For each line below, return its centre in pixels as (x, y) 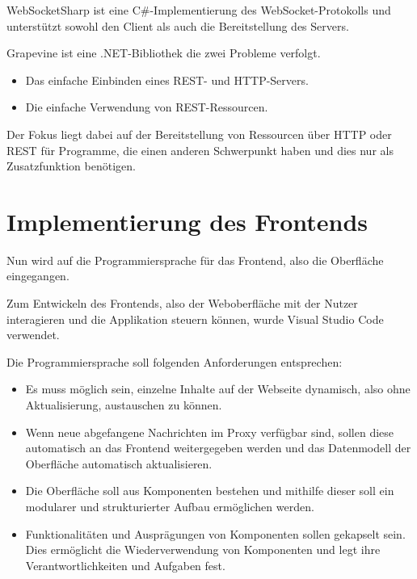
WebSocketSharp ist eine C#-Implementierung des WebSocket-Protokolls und (199, 10)
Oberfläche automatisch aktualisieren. (119, 463)
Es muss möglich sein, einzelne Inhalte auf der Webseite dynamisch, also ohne (218, 389)
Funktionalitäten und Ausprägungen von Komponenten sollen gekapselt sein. (215, 533)
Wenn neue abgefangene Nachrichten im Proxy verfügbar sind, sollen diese (210, 432)
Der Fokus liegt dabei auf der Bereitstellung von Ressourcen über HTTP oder (199, 134)
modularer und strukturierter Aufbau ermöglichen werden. (170, 506)
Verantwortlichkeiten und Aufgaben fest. (125, 565)
